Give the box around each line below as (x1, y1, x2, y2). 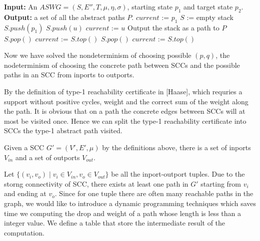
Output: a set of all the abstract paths (4, 11, 125, 22)
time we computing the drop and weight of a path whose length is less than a (4, 208, 241, 218)
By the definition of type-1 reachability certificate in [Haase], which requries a (4, 86, 242, 96)
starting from (200, 178, 241, 189)
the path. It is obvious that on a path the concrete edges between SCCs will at (4, 106, 245, 116)
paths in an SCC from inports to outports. (4, 69, 134, 80)
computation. (4, 227, 44, 238)
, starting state (127, 1, 173, 11)
